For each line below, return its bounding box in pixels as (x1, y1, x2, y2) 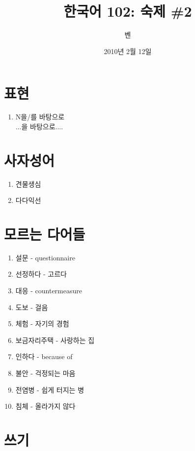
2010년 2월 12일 (104, 46, 152, 56)
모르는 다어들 (4, 224, 85, 244)
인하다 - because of (15, 351, 73, 362)
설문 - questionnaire (15, 252, 75, 262)
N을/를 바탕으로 (15, 112, 65, 122)
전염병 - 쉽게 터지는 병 (15, 384, 84, 395)
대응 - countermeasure (15, 285, 82, 296)
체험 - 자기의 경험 (15, 318, 69, 329)
